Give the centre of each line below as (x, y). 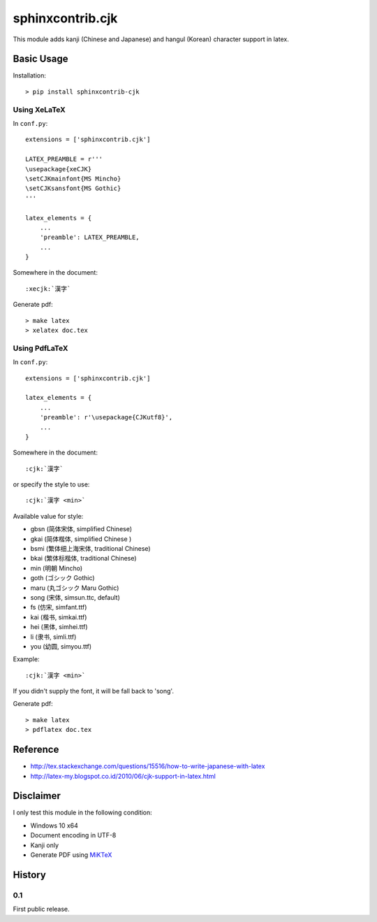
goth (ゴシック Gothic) (62, 578)
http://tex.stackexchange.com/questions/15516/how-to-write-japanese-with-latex (148, 766)
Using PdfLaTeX (40, 348)
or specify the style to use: (51, 484)
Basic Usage (40, 59)
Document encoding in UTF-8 (73, 835)
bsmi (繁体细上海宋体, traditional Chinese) (90, 549)
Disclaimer (37, 796)
